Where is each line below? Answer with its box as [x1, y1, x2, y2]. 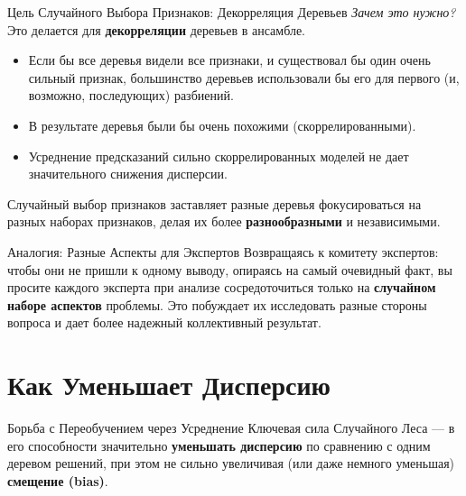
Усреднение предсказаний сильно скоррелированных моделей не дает [28, 146, 409, 165]
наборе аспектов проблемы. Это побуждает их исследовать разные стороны [7, 295, 427, 314]
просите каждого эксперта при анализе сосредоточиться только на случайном [7, 278, 436, 297]
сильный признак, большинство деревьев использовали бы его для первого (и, [28, 68, 460, 87]
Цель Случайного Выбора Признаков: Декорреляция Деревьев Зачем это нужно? [7, 3, 456, 21]
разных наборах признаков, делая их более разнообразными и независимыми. [7, 212, 441, 231]
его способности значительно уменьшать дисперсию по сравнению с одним [7, 436, 431, 455]
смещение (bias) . [7, 471, 108, 490]
